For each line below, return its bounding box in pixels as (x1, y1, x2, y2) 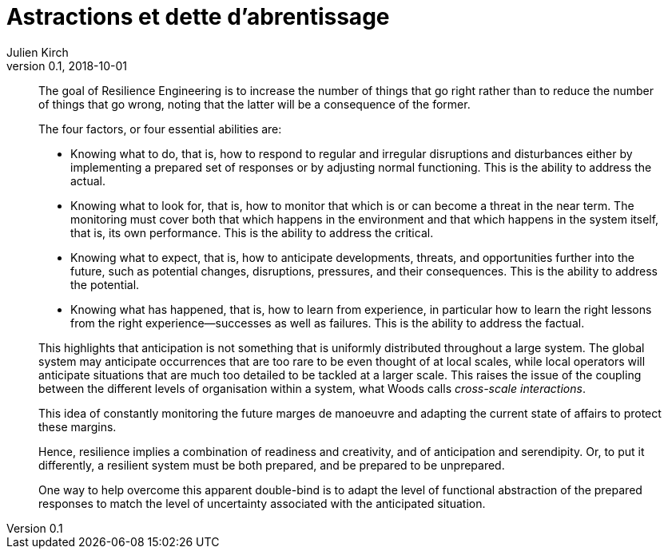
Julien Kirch (6, 45, 69, 59)
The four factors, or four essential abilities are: (38, 121, 282, 136)
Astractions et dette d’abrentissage (6, 3, 390, 30)
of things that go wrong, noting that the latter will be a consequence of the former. (38, 97, 471, 111)
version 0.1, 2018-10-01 (6, 58, 128, 73)
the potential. (70, 277, 140, 291)
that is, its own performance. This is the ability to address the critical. (70, 225, 434, 240)
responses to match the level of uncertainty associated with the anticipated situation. (38, 496, 486, 510)
